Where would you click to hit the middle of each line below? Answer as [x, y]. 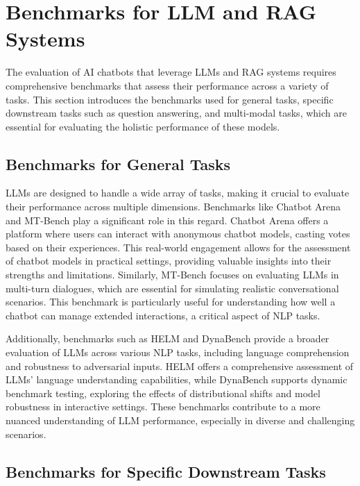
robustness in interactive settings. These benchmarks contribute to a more [163, 407]
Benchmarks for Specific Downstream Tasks [166, 471]
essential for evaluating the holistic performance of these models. [143, 126]
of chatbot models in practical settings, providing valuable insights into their [169, 261]
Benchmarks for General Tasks [118, 164]
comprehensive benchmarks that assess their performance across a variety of [167, 85]
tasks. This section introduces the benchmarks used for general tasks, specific [170, 99]
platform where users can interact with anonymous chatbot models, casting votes [178, 234]
